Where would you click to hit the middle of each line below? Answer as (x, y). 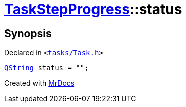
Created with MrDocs (39, 83)
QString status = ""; (46, 68)
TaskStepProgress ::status (93, 9)
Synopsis (28, 33)
